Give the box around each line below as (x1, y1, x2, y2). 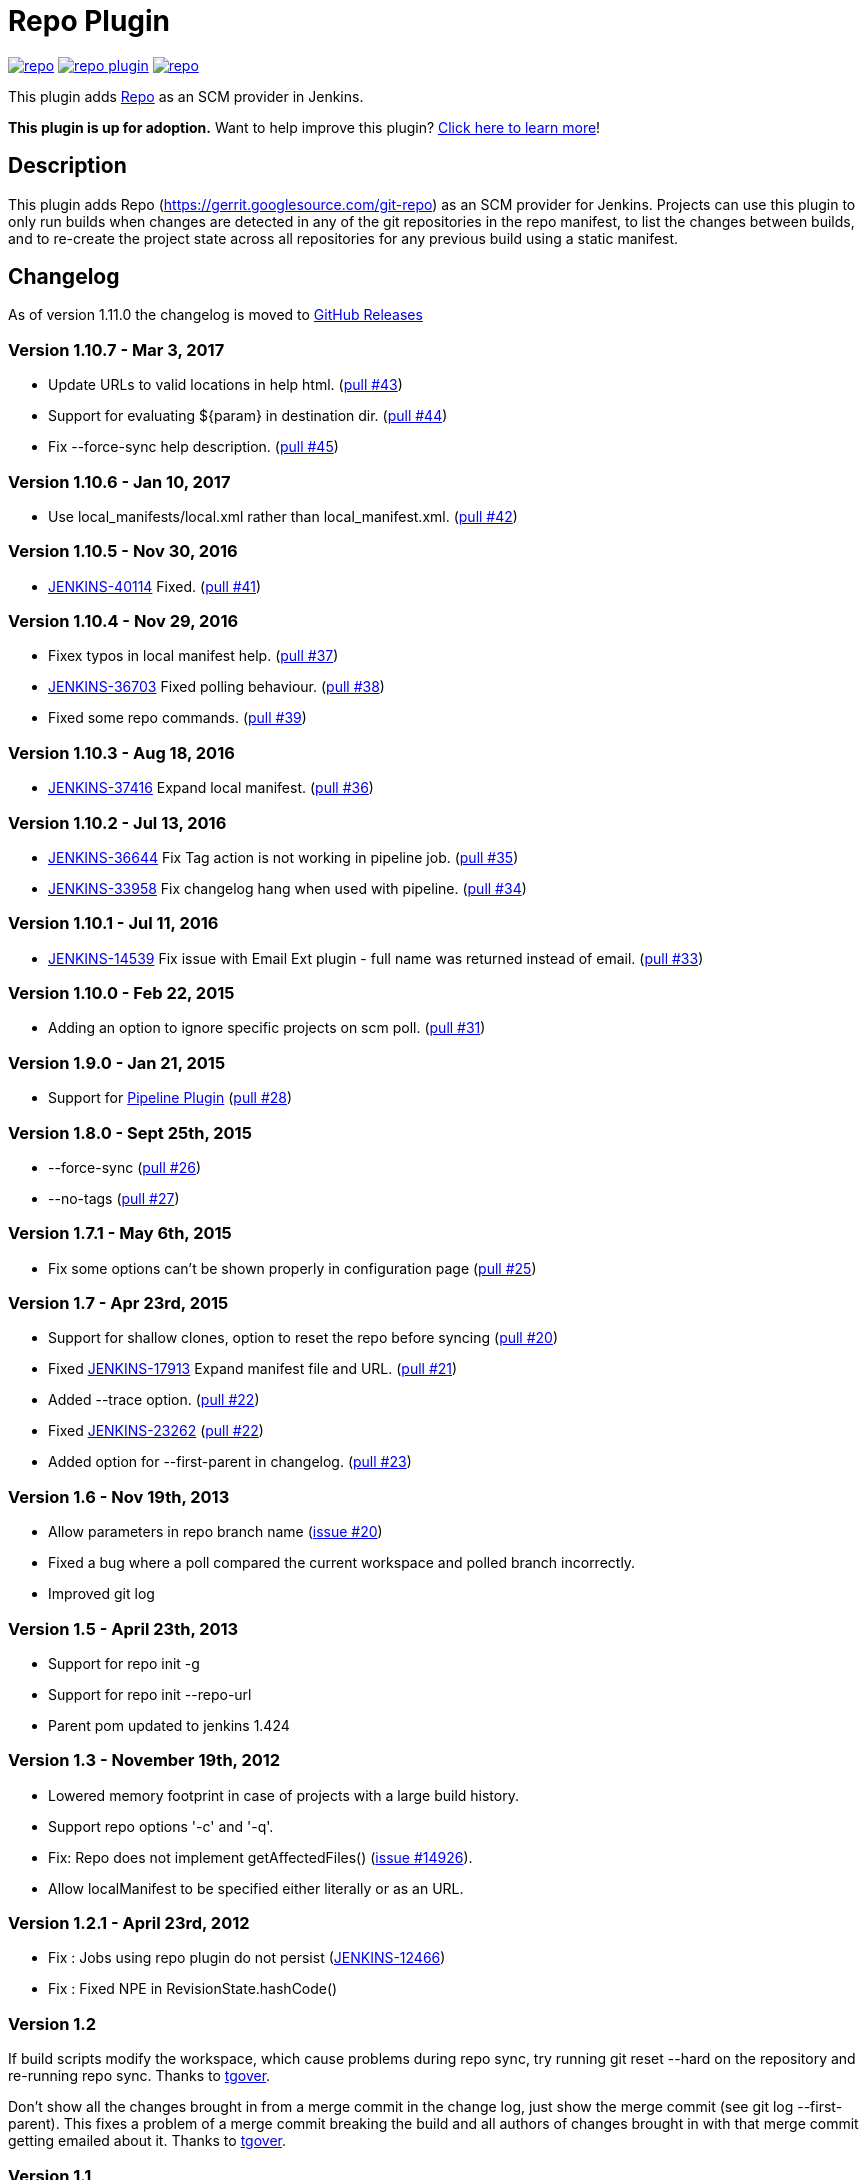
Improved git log (48, 1585, 155, 1603)
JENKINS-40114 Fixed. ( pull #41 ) (48, 577, 262, 595)
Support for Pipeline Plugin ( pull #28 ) (48, 1089, 293, 1107)
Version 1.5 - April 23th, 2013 (8, 1618, 239, 1639)
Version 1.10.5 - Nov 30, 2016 (8, 541, 238, 562)
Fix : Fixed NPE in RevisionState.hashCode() (48, 1980, 338, 1998)
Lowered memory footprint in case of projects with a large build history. (48, 1786, 519, 1804)
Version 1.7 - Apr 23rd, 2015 (8, 1293, 229, 1314)
